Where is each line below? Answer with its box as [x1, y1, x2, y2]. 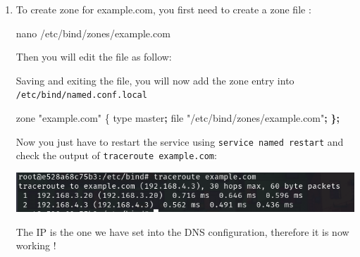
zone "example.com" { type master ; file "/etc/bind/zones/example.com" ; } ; [15, 111, 340, 125]
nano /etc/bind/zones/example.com [15, 25, 170, 40]
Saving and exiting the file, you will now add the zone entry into [15, 73, 294, 87]
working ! [15, 238, 56, 253]
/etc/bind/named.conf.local [15, 90, 147, 101]
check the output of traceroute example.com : [15, 148, 217, 163]
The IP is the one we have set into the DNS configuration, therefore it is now [15, 224, 349, 239]
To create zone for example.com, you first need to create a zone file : [15, 2, 311, 16]
